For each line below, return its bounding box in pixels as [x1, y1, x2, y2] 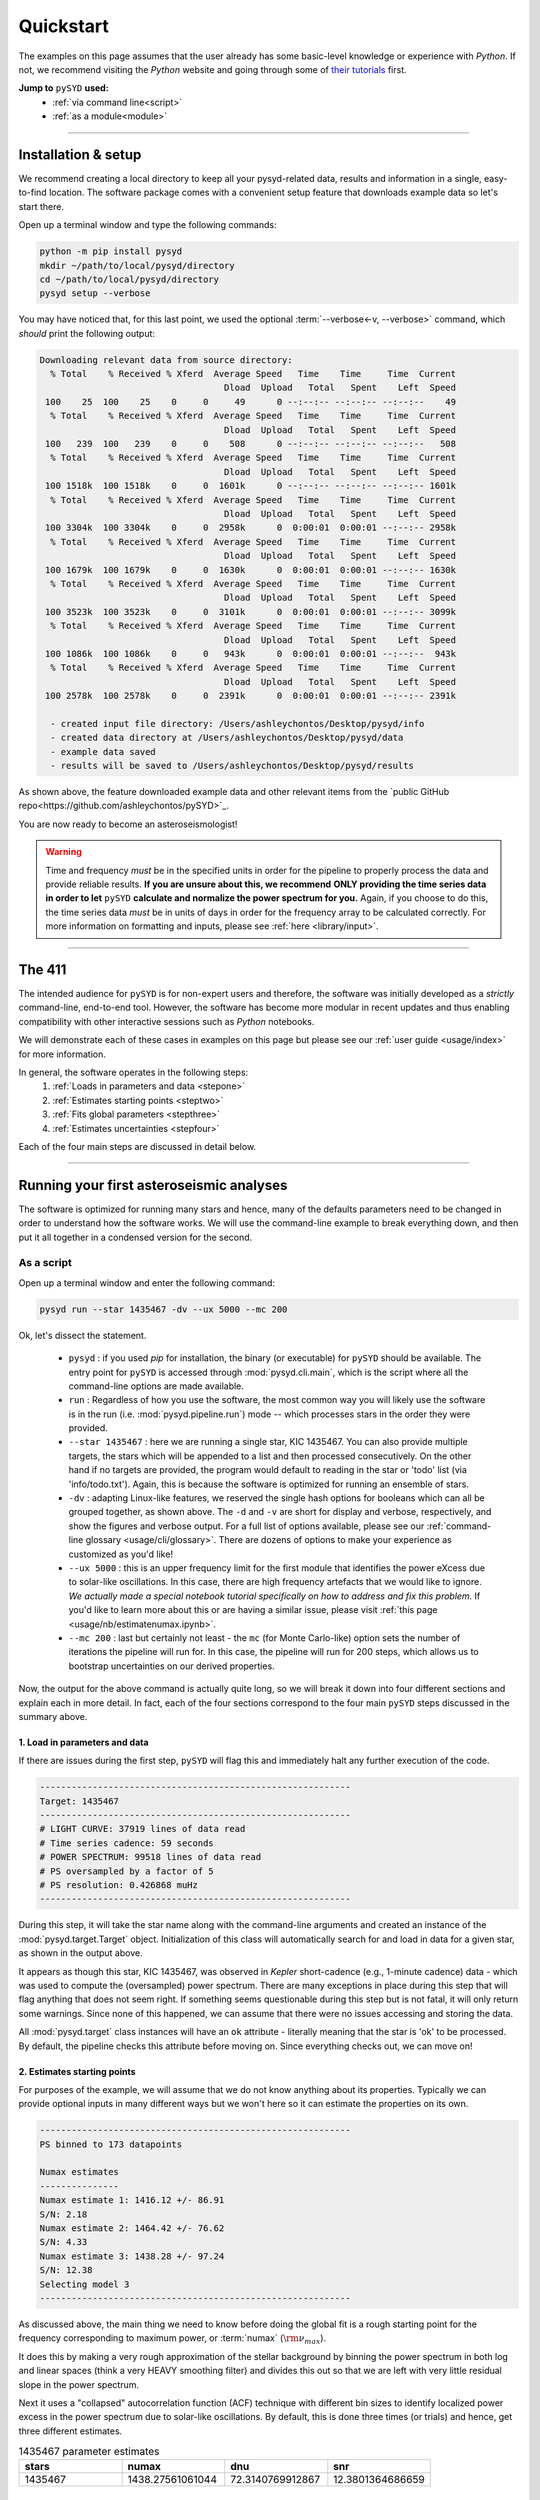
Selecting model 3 [39, 2278, 130, 2290]
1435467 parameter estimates [18, 2445, 160, 2459]
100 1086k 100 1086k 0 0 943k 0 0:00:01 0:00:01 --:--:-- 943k [45, 648, 457, 659]
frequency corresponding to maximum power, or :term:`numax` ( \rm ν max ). [18, 2332, 327, 2347]
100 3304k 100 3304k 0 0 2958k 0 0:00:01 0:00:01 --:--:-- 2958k [45, 522, 457, 534]
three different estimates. [18, 2425, 123, 2437]
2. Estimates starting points [18, 2065, 136, 2077]
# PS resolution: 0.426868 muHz [39, 1880, 199, 1891]
